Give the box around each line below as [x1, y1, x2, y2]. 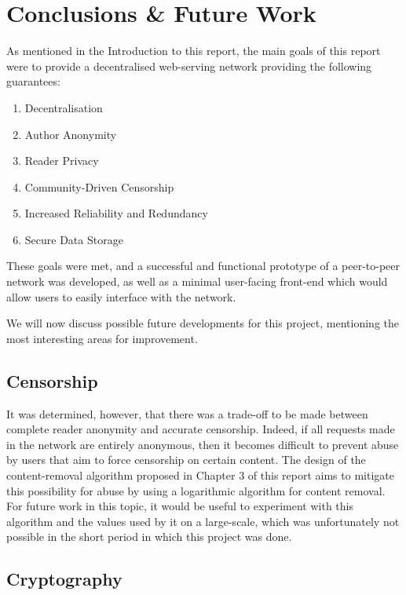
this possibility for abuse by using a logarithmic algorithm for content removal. [6, 482, 386, 498]
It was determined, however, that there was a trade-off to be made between [6, 405, 368, 422]
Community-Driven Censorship [24, 178, 174, 195]
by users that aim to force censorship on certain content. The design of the [6, 451, 366, 468]
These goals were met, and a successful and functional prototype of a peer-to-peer [6, 257, 401, 274]
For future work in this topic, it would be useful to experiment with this [6, 498, 354, 514]
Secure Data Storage [24, 231, 123, 247]
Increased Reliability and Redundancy [24, 205, 208, 221]
